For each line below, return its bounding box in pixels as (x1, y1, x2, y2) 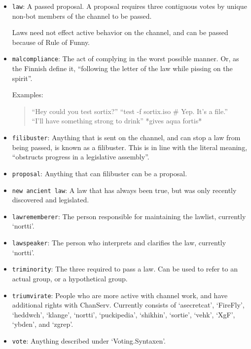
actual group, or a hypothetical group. (12, 273, 128, 283)
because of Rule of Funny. (12, 37, 90, 47)
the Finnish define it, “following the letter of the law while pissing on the (12, 63, 233, 74)
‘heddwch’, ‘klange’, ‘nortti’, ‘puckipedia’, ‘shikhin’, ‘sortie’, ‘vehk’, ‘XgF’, (12, 309, 235, 319)
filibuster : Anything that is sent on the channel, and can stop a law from (12, 132, 241, 143)
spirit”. (12, 73, 33, 83)
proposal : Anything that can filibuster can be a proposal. (12, 168, 187, 178)
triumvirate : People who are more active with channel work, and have (12, 290, 228, 300)
